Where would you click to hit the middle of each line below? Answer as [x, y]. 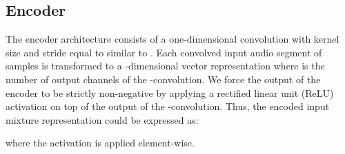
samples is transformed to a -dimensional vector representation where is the [165, 66]
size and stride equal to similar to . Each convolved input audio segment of [164, 52]
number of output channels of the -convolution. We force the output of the [163, 79]
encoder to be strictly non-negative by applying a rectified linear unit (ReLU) [170, 92]
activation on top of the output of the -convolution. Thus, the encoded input [168, 106]
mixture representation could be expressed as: [102, 119]
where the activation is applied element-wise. [100, 143]
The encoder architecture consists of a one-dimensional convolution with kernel [172, 39]
